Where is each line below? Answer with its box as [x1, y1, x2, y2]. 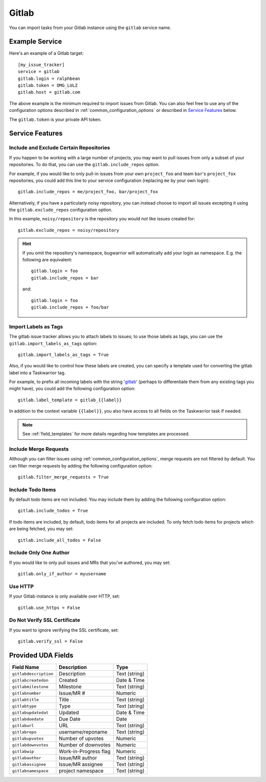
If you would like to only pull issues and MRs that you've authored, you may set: [9, 560, 171, 566]
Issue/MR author [59, 754, 98, 761]
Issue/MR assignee [59, 761, 103, 768]
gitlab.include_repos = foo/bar [31, 304, 109, 310]
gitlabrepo [12, 729, 37, 735]
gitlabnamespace [12, 768, 49, 774]
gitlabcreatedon [12, 677, 49, 683]
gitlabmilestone [12, 684, 49, 689]
